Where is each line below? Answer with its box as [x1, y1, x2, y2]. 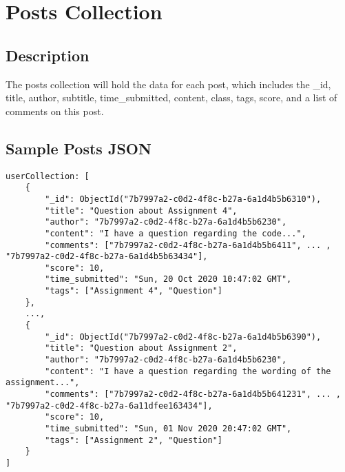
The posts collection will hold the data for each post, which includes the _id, [6, 76, 331, 91]
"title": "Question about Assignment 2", [45, 343, 238, 353]
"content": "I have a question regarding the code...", [45, 228, 306, 238]
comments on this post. [6, 103, 104, 118]
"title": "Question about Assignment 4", [45, 205, 238, 216]
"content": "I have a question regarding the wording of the [45, 366, 331, 376]
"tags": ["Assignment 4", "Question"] [45, 286, 222, 296]
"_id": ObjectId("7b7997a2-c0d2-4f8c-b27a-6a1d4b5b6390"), [45, 331, 322, 342]
